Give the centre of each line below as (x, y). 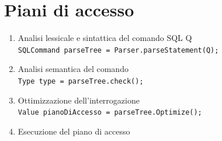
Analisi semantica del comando (73, 69)
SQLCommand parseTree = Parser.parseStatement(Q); (118, 50)
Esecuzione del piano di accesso (74, 131)
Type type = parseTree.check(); (81, 81)
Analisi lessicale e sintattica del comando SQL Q (105, 38)
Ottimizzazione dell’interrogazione (79, 100)
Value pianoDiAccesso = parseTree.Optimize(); (110, 113)
